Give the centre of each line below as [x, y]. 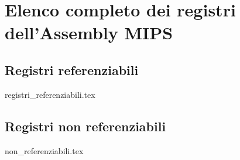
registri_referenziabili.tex [50, 94]
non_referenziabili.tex [44, 150]
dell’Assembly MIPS [89, 33]
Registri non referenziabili [85, 126]
